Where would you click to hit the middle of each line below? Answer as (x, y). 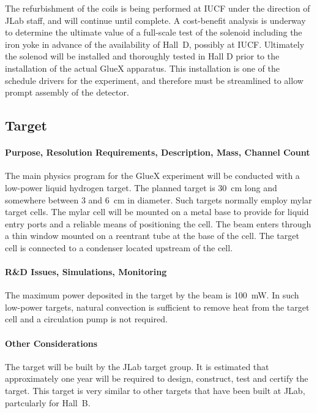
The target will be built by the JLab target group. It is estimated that (137, 366)
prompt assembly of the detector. (67, 92)
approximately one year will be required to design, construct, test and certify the (157, 378)
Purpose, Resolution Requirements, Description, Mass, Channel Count (158, 152)
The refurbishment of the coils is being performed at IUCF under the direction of (158, 8)
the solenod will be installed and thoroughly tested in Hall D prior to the (142, 56)
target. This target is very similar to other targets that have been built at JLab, (155, 391)
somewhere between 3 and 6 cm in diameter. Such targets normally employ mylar (158, 199)
